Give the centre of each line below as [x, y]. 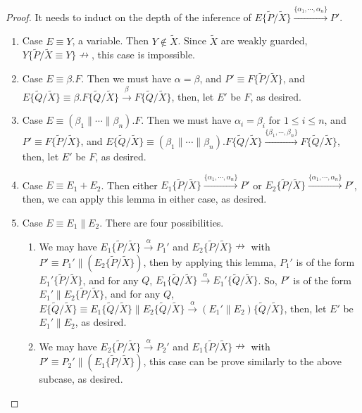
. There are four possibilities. [162, 222]
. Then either [129, 185]
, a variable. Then [110, 40]
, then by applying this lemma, [210, 261]
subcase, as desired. [81, 379]
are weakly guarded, [264, 40]
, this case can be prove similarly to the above [242, 361]
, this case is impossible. [144, 55]
